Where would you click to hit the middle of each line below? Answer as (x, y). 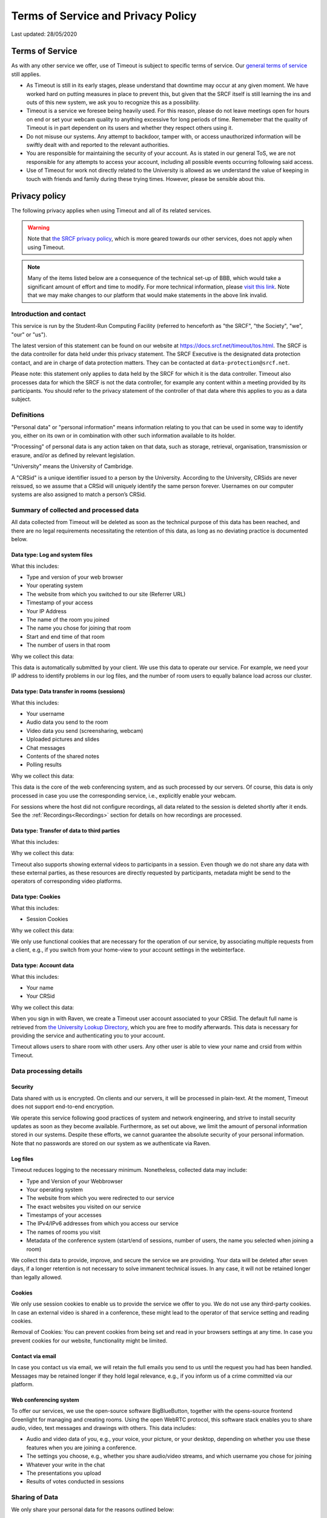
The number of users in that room (68, 645)
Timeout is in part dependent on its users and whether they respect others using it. (130, 128)
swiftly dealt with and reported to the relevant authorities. (98, 145)
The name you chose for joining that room (79, 628)
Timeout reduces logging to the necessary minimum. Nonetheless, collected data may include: (129, 1170)
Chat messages (46, 747)
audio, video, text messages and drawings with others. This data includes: (104, 1428)
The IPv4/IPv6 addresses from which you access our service (102, 1224)
